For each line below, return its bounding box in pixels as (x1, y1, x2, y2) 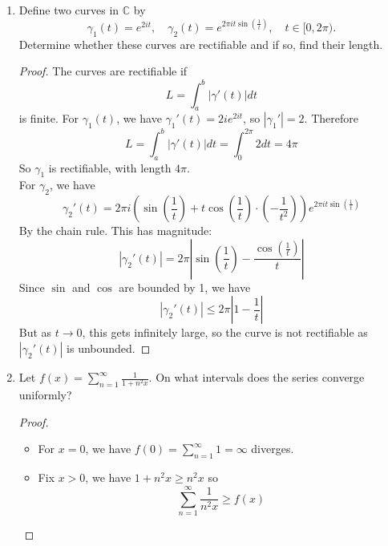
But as (18, 324, 52, 341)
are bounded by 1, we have (119, 278, 251, 295)
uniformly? (18, 386, 72, 403)
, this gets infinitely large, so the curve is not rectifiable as (82, 324, 368, 341)
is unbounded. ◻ (67, 340, 151, 357)
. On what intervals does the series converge (148, 369, 365, 386)
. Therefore (304, 110, 358, 127)
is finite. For (18, 110, 79, 127)
